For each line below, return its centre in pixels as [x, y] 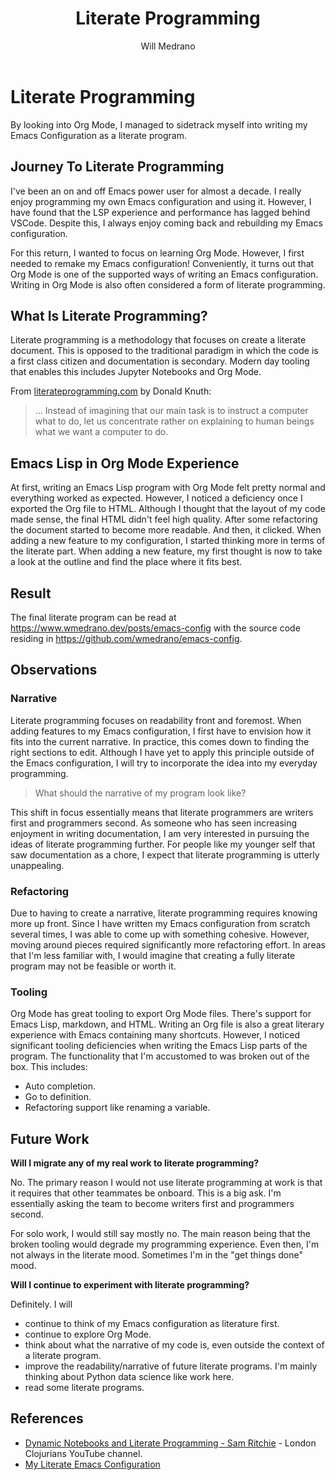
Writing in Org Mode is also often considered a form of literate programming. [168, 284]
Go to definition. [58, 1097]
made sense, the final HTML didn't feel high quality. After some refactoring [164, 519]
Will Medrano [168, 46]
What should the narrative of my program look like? [140, 793]
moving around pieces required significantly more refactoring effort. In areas [168, 944]
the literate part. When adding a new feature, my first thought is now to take [166, 551]
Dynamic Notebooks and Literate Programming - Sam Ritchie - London [170, 1443]
